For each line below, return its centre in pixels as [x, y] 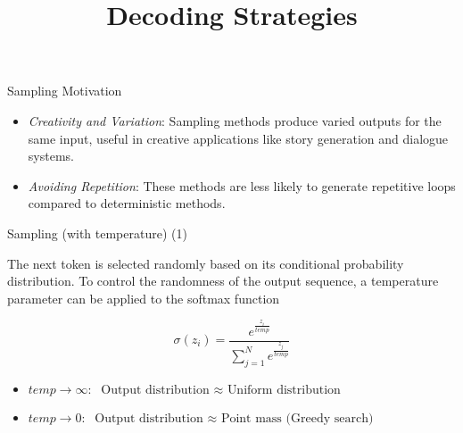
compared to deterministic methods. [127, 203]
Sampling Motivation [65, 91]
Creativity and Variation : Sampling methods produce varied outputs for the [235, 120]
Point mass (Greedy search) [297, 418]
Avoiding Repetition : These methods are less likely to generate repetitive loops [242, 185]
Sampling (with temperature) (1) [97, 233]
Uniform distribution [284, 390]
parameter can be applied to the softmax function [144, 298]
